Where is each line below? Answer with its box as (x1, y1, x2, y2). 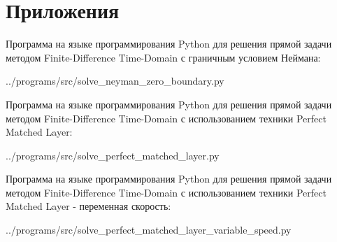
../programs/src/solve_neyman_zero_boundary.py (6, 73, 224, 88)
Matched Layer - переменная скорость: (6, 199, 171, 213)
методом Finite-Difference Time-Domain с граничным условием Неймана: (6, 50, 321, 64)
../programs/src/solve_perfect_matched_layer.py (6, 148, 220, 162)
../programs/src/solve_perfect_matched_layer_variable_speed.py (6, 222, 292, 237)
